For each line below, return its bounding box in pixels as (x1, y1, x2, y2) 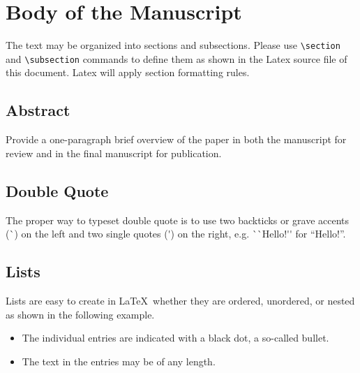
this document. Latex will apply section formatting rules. (6, 65, 250, 80)
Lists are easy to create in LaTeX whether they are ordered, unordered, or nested (6, 293, 355, 308)
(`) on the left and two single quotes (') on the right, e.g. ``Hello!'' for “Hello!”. (6, 226, 346, 241)
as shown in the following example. (6, 307, 155, 321)
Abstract (6, 99, 70, 121)
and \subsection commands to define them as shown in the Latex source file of (6, 51, 347, 66)
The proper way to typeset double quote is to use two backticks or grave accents (6, 212, 350, 227)
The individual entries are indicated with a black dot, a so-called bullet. (22, 330, 329, 345)
